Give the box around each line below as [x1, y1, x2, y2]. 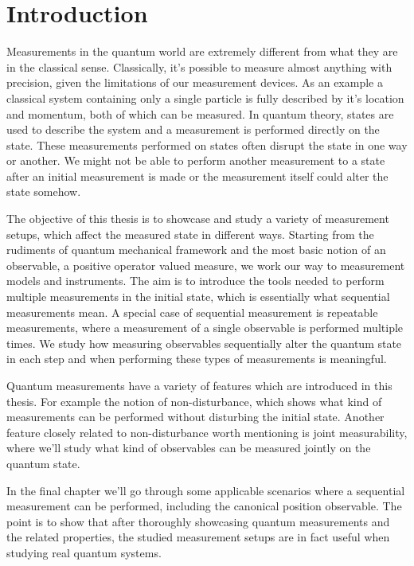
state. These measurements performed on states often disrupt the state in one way [6, 136, 408, 153]
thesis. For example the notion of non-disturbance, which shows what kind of [6, 392, 382, 409]
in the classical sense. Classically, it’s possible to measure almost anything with [6, 58, 393, 75]
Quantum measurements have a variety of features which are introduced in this [6, 377, 393, 393]
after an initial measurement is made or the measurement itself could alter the [6, 167, 389, 184]
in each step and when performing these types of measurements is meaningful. [6, 350, 387, 367]
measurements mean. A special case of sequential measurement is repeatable [6, 303, 378, 320]
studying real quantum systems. [6, 544, 162, 560]
